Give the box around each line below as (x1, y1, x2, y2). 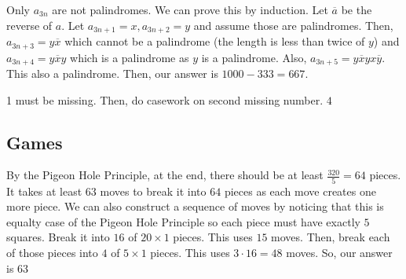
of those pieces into (6, 244, 98, 261)
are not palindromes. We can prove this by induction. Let (52, 2, 328, 17)
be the (341, 2, 372, 17)
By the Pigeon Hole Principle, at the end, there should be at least (6, 167, 324, 183)
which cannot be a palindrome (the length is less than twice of (64, 33, 365, 50)
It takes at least (6, 182, 82, 199)
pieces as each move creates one (224, 182, 376, 199)
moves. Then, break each (271, 229, 390, 245)
